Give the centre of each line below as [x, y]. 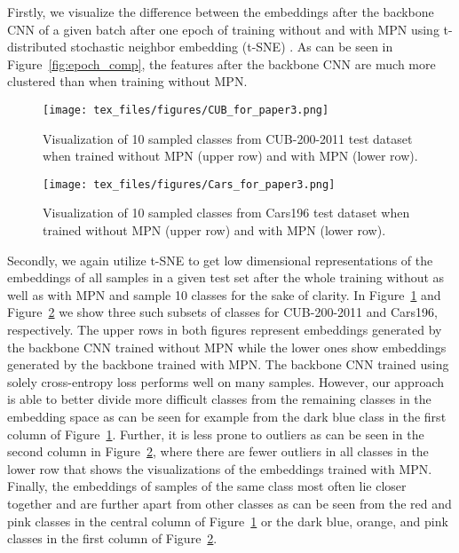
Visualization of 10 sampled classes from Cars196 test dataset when [226, 213]
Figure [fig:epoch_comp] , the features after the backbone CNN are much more [222, 63]
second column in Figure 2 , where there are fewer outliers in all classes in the [218, 451]
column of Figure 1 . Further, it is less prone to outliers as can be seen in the [216, 434]
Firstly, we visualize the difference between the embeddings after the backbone [221, 12]
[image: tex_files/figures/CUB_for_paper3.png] [186, 110]
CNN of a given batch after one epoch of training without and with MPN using [223, 29]
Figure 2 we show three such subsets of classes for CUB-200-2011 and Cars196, [222, 312]
